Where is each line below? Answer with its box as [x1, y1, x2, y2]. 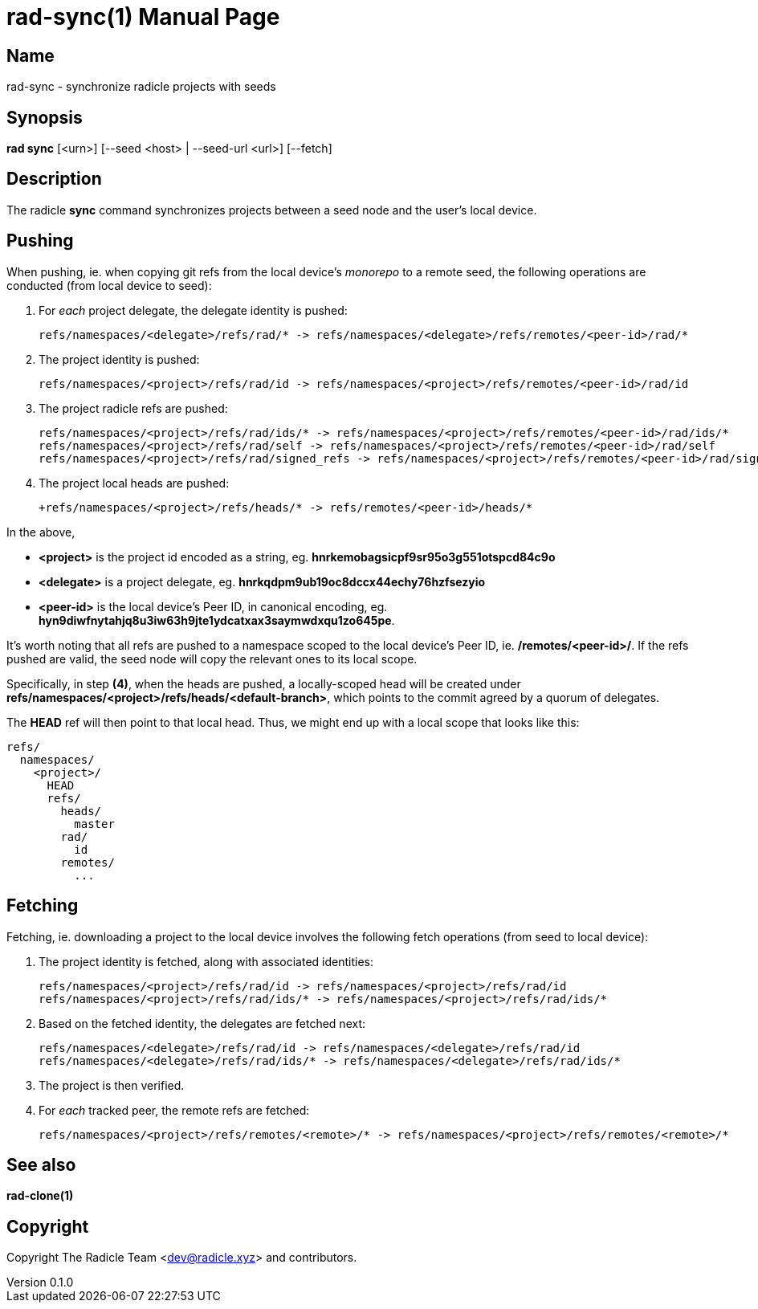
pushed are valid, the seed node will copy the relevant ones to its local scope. [6, 651, 418, 666]
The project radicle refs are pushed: [39, 401, 228, 415]
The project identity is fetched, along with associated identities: [39, 954, 373, 968]
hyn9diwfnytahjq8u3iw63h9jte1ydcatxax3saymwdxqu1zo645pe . [39, 613, 395, 627]
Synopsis [6, 107, 83, 128]
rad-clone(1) [6, 1189, 74, 1203]
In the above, [6, 524, 75, 539]
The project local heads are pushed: [39, 475, 230, 490]
